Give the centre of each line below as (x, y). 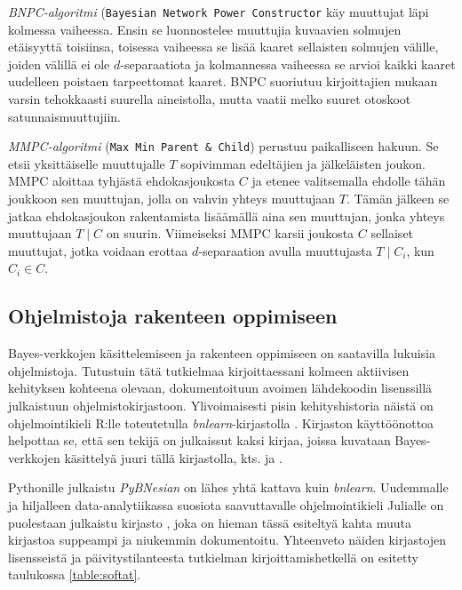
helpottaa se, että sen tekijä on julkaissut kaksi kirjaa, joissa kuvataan (199, 440)
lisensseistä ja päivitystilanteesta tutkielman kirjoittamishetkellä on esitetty (213, 557)
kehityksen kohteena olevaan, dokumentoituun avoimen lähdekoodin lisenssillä (220, 388)
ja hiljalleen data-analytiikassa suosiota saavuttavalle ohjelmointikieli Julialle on (226, 504)
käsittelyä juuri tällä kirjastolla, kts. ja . (173, 457)
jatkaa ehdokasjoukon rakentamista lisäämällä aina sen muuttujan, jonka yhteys (227, 215)
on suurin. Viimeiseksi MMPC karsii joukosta (230, 233)
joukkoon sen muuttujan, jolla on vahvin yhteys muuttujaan (172, 199)
